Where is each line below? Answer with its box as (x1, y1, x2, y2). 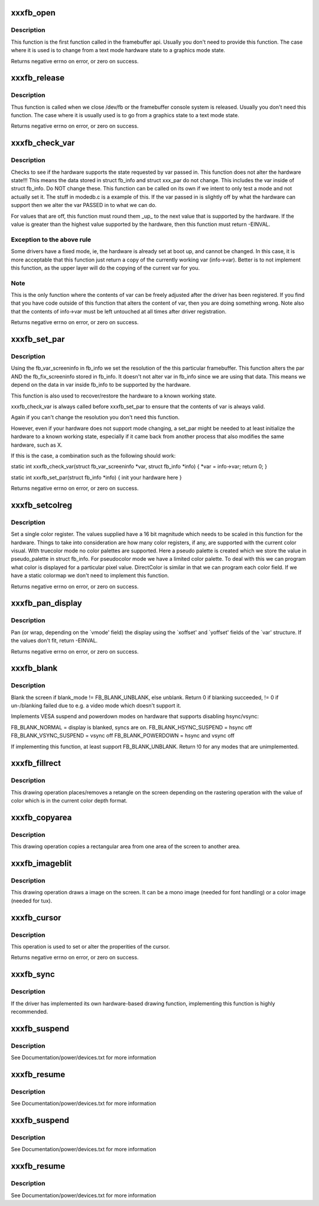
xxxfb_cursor (11, 913, 61, 923)
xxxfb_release (11, 73, 65, 83)
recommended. (11, 1008, 48, 1015)
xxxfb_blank (11, 663, 58, 674)
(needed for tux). (11, 897, 53, 904)
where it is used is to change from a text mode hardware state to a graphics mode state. (11, 47, 226, 54)
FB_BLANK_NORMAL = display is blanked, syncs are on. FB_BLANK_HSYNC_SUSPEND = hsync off (11, 723, 252, 730)
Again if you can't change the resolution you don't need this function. (11, 414, 180, 421)
